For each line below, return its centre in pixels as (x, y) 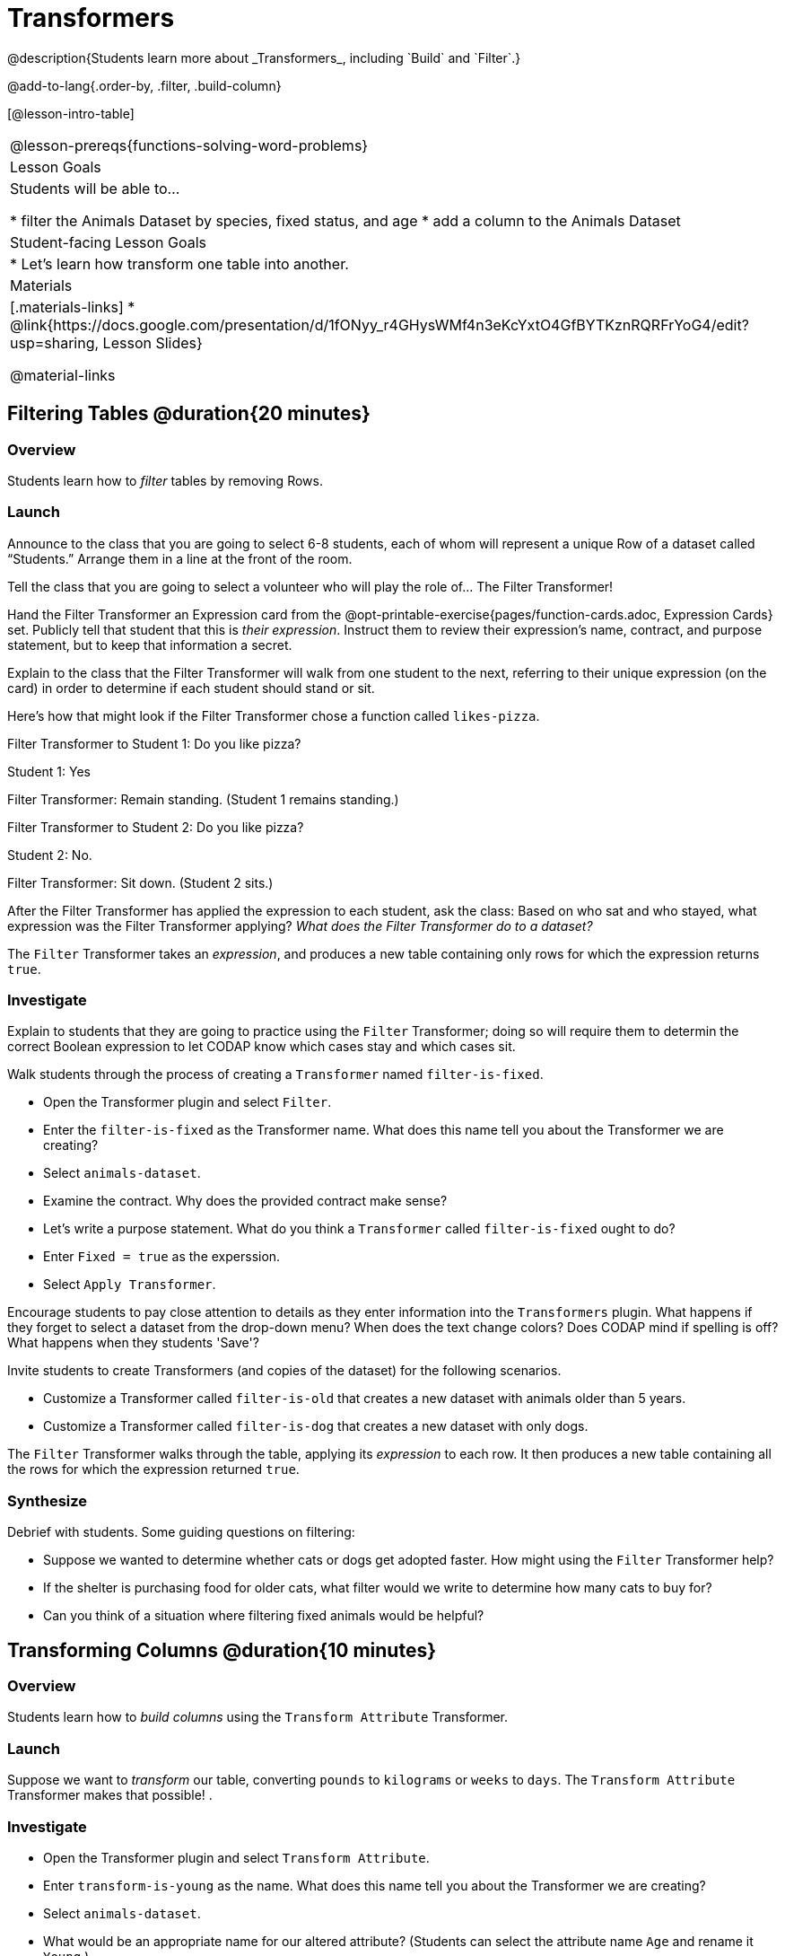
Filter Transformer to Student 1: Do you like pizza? (154, 743)
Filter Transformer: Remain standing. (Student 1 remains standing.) (203, 799)
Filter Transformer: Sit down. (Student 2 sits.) (140, 882)
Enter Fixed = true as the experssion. (162, 1257)
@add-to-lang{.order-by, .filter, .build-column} (144, 85)
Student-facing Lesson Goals (109, 242)
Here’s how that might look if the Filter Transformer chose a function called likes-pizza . (274, 715)
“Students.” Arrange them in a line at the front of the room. (180, 558)
